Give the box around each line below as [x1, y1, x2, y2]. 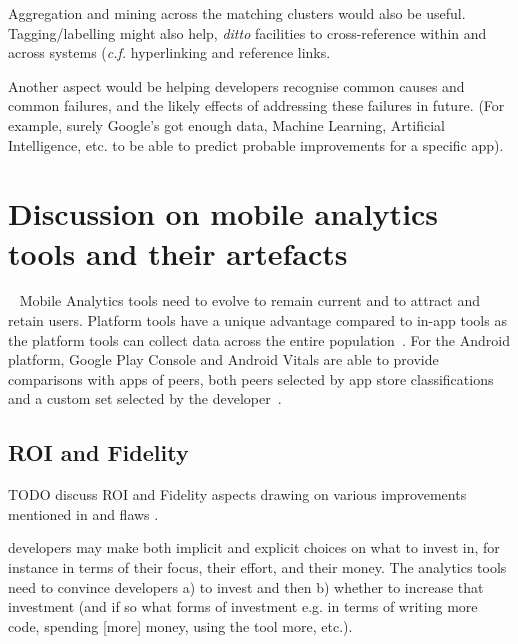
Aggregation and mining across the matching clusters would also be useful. [8, 3, 466, 23]
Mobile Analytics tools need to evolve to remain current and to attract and [19, 290, 481, 311]
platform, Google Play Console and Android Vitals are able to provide [8, 349, 439, 370]
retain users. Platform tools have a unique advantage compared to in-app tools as [8, 310, 507, 331]
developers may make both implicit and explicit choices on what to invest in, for [8, 537, 500, 558]
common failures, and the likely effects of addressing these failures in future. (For [8, 95, 505, 116]
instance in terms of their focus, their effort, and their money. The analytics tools [8, 557, 507, 578]
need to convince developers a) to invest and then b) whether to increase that [8, 576, 484, 597]
